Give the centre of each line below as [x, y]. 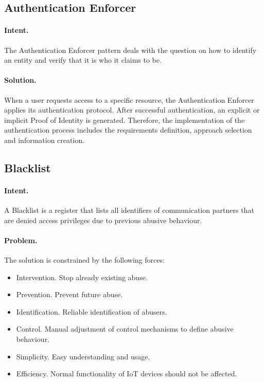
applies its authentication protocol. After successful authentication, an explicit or [132, 110]
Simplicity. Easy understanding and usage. [83, 356]
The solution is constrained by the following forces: [84, 260]
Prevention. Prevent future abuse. [69, 294]
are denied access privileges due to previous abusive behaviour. [103, 220]
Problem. [21, 240]
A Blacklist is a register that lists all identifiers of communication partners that [129, 210]
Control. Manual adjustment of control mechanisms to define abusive [125, 329]
